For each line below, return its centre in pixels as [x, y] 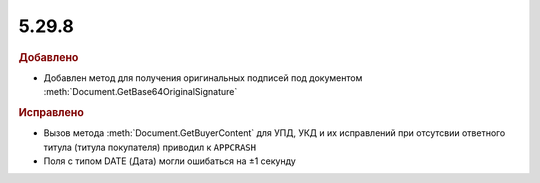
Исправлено [51, 112]
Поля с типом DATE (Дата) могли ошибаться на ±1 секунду [170, 161]
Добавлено [48, 57]
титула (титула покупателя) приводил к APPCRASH [150, 147]
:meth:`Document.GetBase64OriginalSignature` [140, 92]
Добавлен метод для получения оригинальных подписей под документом [203, 77]
